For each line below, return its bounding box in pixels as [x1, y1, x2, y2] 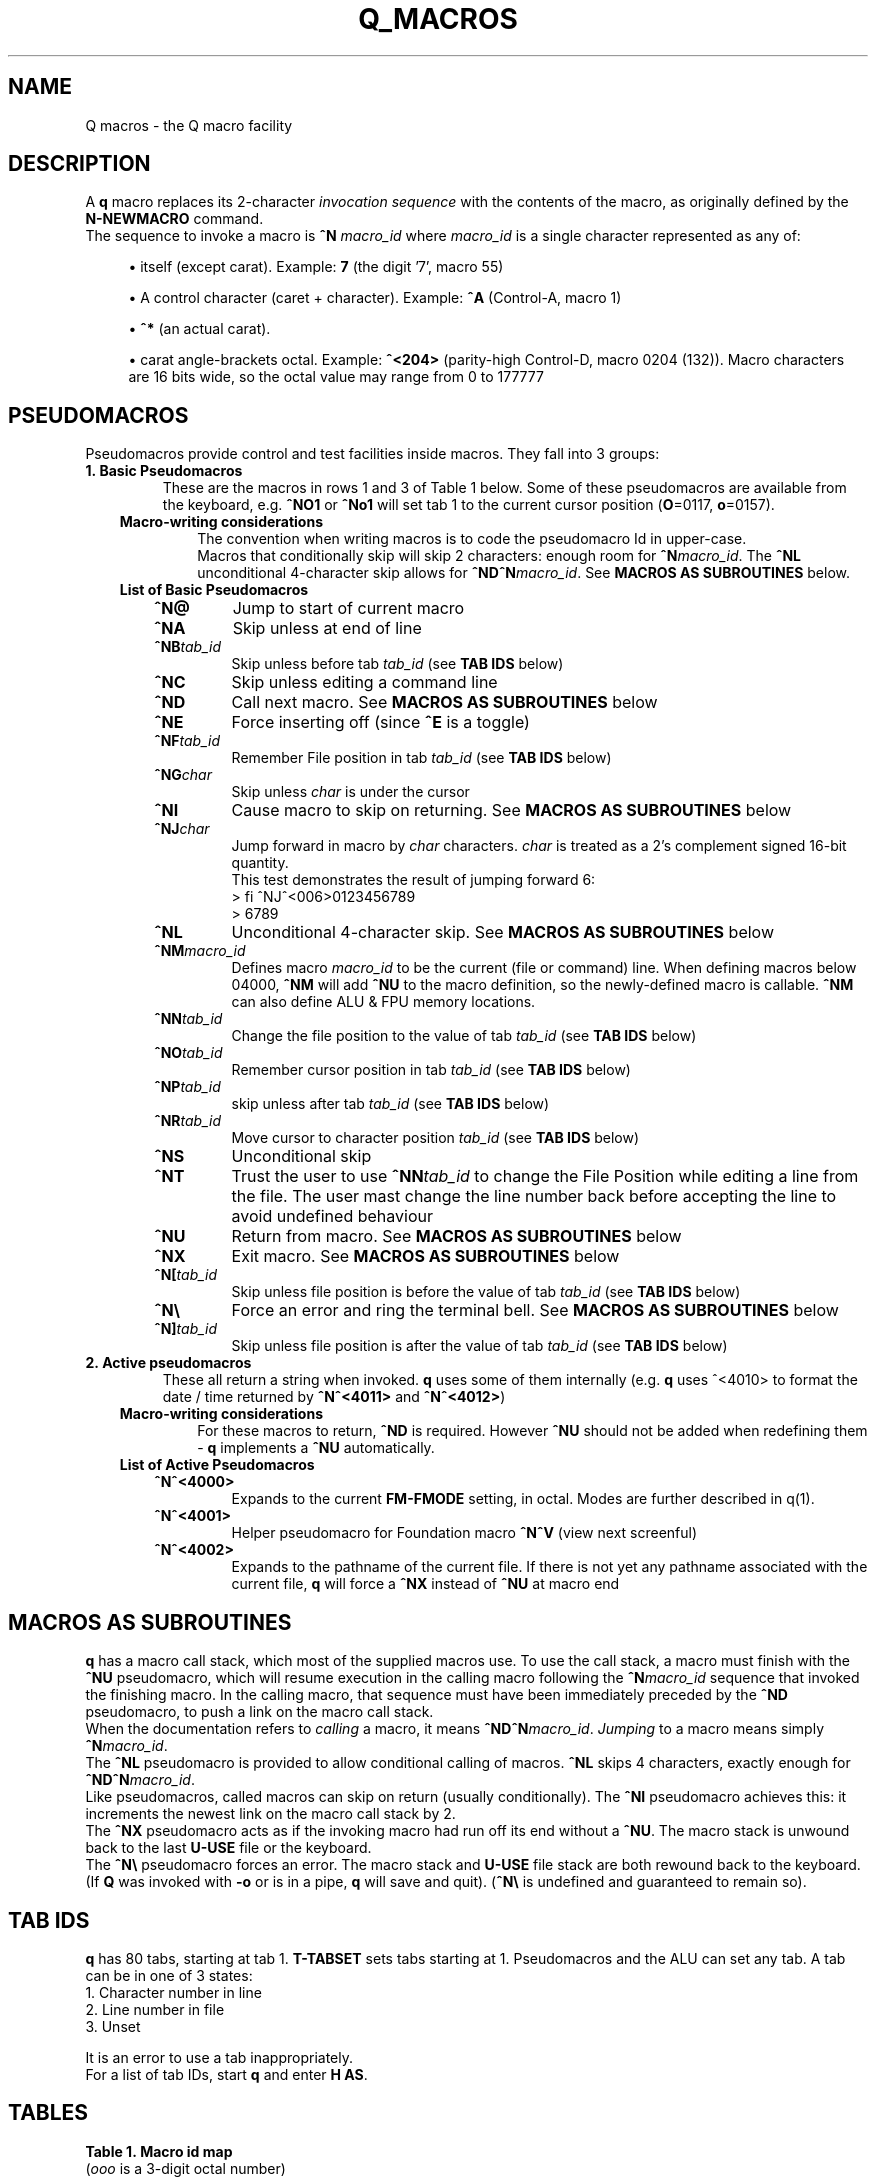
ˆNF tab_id [154, 732, 220, 750]
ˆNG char [154, 766, 212, 784]
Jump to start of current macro [232, 598, 465, 619]
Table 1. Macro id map [85, 2142, 233, 2160]
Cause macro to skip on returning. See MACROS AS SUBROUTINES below [231, 800, 792, 821]
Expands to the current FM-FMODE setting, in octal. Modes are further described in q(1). [231, 1490, 815, 1508]
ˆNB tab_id [154, 638, 222, 656]
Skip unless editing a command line [231, 672, 498, 693]
